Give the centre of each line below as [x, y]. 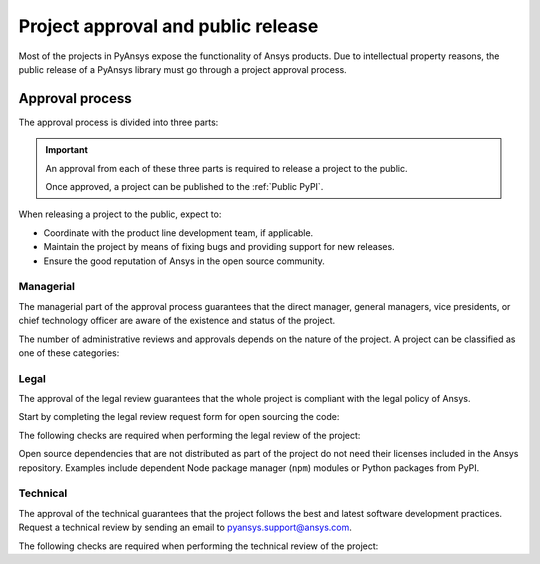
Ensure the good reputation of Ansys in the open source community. [184, 261]
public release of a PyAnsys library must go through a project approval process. [182, 69]
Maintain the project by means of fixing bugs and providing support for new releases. [219, 247]
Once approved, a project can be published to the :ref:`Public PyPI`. [184, 187]
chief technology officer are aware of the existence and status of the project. [177, 321]
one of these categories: [69, 352]
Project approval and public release [168, 26]
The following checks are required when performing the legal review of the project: [189, 435]
